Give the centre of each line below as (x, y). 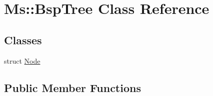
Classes (23, 40)
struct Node (22, 60)
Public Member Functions (72, 87)
